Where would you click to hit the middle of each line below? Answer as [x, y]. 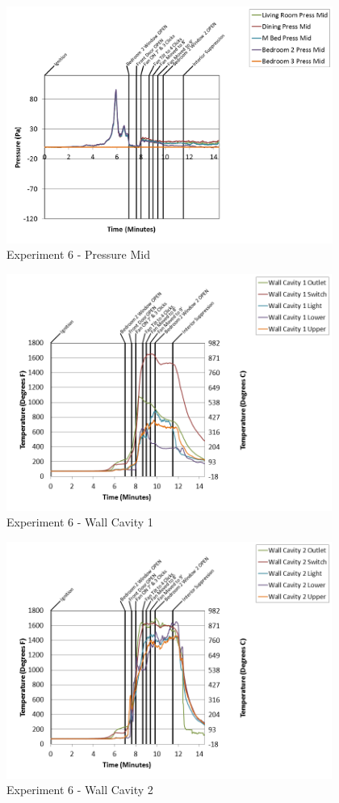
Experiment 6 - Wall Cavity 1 [80, 522]
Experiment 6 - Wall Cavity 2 [80, 790]
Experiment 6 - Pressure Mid [78, 254]
